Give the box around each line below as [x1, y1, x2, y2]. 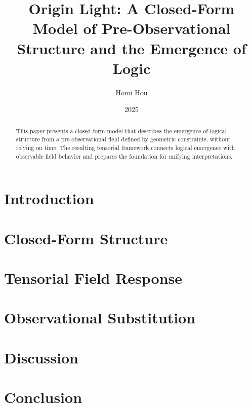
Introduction [4, 188, 94, 209]
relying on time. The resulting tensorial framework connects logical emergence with [16, 143, 235, 152]
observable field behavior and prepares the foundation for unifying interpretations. [16, 152, 233, 160]
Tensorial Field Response [4, 268, 183, 288]
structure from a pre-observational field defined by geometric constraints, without [16, 135, 231, 143]
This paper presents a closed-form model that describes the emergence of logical [16, 126, 227, 135]
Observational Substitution [4, 307, 196, 328]
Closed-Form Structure [4, 228, 168, 248]
